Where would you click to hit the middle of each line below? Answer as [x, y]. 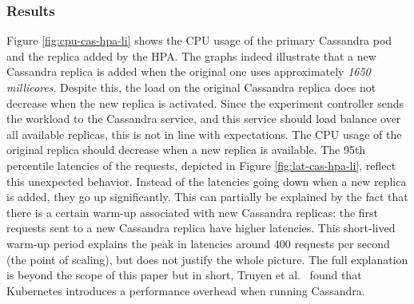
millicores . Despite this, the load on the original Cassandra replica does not [191, 87]
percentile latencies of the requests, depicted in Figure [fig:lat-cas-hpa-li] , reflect [201, 165]
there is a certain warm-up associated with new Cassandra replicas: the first [193, 212]
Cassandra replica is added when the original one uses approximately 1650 [189, 71]
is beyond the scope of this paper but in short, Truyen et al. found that [184, 275]
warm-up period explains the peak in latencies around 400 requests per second [198, 243]
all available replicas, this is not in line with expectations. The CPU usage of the [204, 134]
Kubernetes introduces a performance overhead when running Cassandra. [186, 290]
